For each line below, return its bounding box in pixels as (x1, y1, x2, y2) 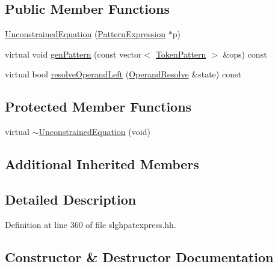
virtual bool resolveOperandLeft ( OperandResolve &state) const (5, 68, 241, 80)
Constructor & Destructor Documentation (5, 247, 274, 266)
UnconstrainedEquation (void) (39, 125, 150, 138)
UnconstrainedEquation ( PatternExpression (5, 28, 166, 40)
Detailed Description (5, 190, 137, 208)
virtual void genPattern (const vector (5, 47, 142, 60)
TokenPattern (155, 47, 206, 60)
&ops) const (223, 47, 267, 60)
